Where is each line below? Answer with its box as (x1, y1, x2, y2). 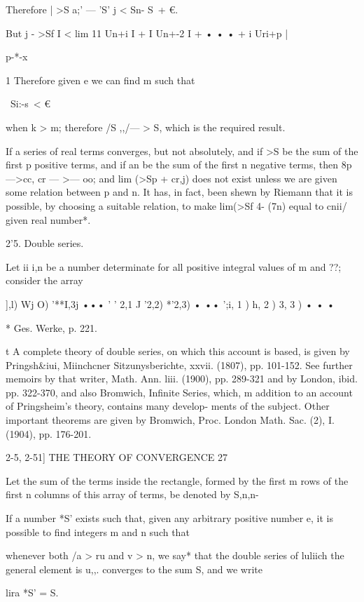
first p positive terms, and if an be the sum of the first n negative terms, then (6, 157, 339, 172)
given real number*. (6, 212, 91, 227)
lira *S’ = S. (6, 585, 59, 600)
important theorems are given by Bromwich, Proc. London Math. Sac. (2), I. (6, 413, 335, 427)
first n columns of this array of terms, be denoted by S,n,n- (6, 487, 259, 502)
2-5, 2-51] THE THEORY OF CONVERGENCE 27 (6, 450, 228, 464)
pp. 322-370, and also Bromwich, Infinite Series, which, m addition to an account (6, 384, 353, 399)
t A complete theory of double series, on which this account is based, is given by (6, 344, 350, 359)
